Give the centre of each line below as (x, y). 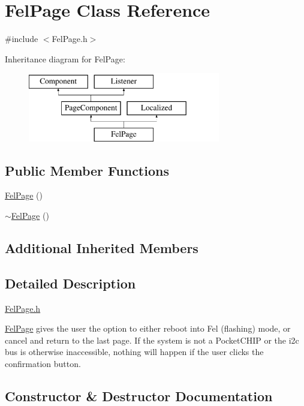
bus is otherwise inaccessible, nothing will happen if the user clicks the (134, 352)
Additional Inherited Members (102, 248)
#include (22, 39)
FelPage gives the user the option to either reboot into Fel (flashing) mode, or (148, 328)
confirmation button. (43, 364)
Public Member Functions (87, 170)
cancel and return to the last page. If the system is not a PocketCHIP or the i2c (152, 340)
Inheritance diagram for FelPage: (65, 58)
